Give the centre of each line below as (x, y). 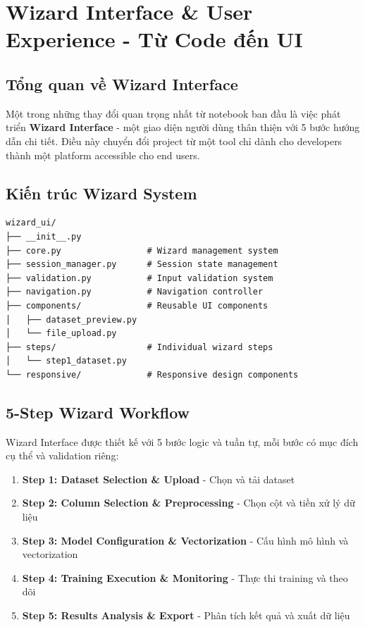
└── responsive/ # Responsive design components (152, 374)
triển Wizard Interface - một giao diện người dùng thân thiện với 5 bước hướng (183, 127)
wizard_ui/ (31, 223)
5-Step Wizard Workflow (98, 412)
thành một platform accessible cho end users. (103, 155)
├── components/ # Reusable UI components (137, 305)
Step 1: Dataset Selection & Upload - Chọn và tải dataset (159, 479)
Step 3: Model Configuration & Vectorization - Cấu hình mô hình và (185, 540)
